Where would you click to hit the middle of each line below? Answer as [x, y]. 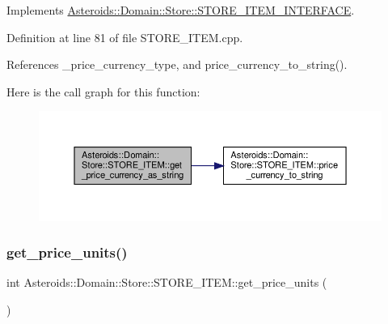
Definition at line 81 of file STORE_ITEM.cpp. [125, 37]
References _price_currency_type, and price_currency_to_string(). [177, 64]
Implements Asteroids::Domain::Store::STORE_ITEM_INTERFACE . [181, 10]
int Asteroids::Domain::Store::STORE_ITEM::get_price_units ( [167, 282]
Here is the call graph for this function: [103, 91]
